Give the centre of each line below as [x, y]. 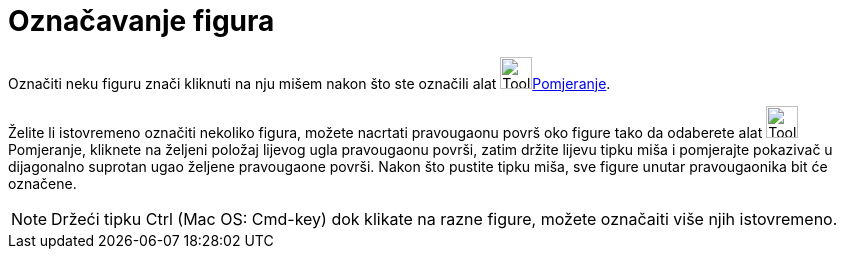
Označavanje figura [141, 21]
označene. [42, 183]
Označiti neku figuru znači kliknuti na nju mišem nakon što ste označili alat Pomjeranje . [309, 83]
